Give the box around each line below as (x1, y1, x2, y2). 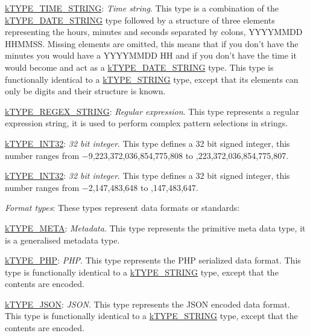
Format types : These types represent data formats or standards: (5, 201, 240, 214)
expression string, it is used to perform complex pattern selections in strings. (5, 117, 288, 129)
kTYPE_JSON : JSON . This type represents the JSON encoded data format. (5, 297, 290, 310)
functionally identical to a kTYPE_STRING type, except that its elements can (5, 73, 299, 85)
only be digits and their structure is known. (5, 85, 166, 97)
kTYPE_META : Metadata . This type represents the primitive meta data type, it (5, 221, 306, 234)
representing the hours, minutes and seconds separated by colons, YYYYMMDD (5, 25, 303, 38)
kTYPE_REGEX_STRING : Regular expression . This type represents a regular (5, 105, 300, 117)
